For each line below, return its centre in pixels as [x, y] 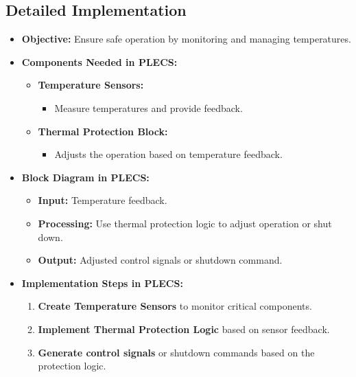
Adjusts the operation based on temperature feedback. [168, 154]
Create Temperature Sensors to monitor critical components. [175, 306]
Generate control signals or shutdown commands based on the [176, 352]
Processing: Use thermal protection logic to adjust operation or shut [185, 223]
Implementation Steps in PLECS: [102, 283]
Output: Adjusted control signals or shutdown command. [160, 260]
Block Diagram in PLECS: [85, 177]
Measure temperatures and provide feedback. [149, 107]
